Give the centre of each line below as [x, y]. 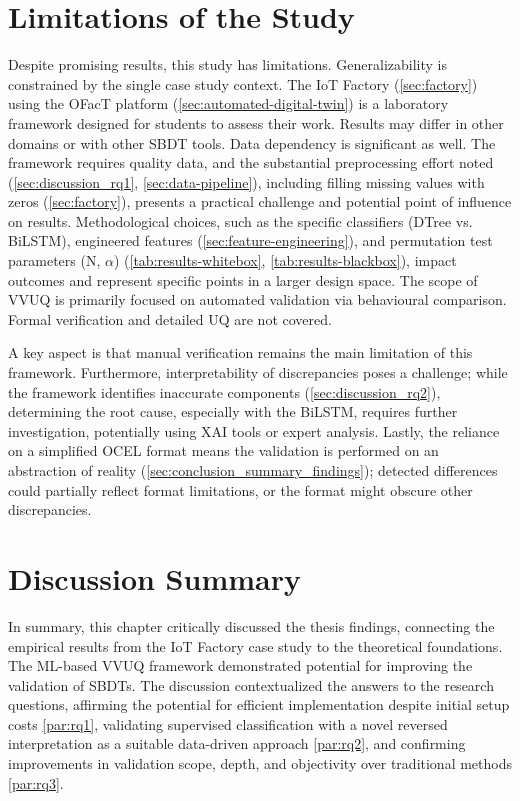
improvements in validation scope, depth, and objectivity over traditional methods [260, 763]
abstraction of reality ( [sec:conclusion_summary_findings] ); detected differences [253, 470]
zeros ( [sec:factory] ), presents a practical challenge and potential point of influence [260, 201]
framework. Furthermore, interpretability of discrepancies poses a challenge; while [258, 372]
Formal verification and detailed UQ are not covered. [170, 318]
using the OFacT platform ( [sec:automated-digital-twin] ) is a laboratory [228, 103]
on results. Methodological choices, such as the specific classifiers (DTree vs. [240, 220]
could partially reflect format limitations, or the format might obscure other [240, 489]
